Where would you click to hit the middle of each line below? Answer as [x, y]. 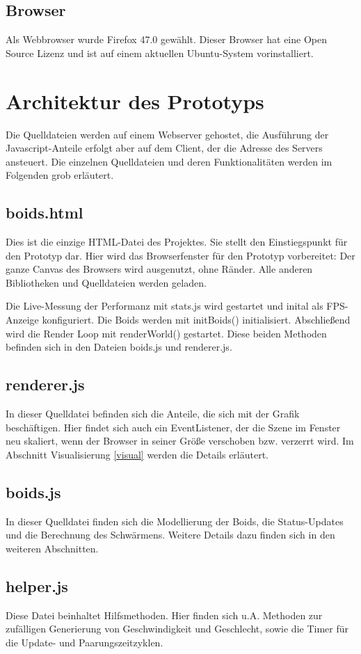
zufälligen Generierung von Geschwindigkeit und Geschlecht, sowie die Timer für [177, 629]
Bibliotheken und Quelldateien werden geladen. [106, 282]
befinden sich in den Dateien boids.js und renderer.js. [119, 347]
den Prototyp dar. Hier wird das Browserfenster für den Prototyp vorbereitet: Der [180, 255]
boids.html [45, 213]
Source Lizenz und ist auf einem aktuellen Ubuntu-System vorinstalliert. [160, 53]
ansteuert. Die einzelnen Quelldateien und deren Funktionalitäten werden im [169, 161]
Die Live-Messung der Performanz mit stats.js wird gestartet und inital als [165, 306]
